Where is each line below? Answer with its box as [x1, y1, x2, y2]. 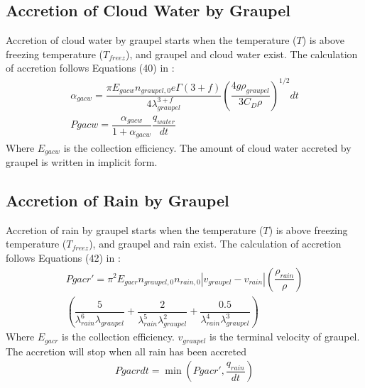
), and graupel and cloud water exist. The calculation [125, 46, 358, 61]
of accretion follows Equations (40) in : [6, 60, 175, 75]
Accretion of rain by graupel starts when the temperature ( [6, 222, 263, 237]
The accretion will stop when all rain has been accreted [6, 343, 246, 358]
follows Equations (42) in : [6, 250, 121, 265]
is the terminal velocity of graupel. [209, 329, 360, 344]
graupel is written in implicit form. [6, 154, 158, 169]
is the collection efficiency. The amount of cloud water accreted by [63, 140, 352, 155]
